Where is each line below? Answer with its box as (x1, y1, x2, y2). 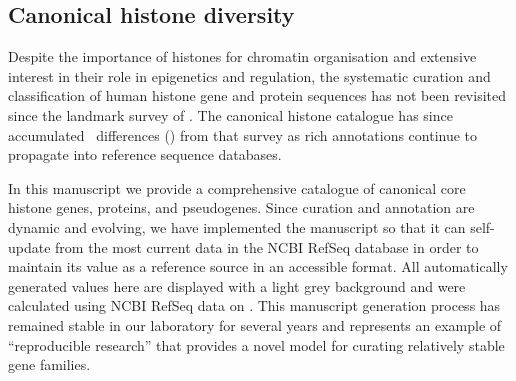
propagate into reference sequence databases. (8, 144, 282, 165)
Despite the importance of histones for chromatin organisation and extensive (8, 46, 477, 67)
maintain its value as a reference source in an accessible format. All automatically (8, 256, 508, 277)
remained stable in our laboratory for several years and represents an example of (8, 314, 502, 335)
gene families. (8, 354, 91, 375)
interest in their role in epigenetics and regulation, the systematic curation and (8, 65, 491, 86)
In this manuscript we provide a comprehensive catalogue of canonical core (8, 177, 466, 198)
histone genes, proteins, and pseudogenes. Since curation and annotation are (8, 197, 475, 218)
